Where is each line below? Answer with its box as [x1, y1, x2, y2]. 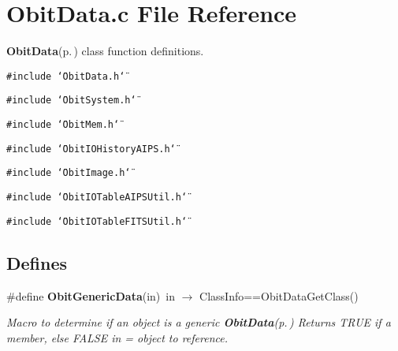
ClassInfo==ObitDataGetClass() [199, 287, 359, 304]
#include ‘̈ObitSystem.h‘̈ [6, 95, 136, 106]
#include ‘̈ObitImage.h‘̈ [6, 167, 131, 179]
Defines [6, 250, 68, 274]
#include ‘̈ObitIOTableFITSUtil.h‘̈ [6, 215, 188, 227]
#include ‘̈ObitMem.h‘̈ [6, 119, 120, 131]
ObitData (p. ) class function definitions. [6, 43, 204, 59]
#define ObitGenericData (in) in [6, 287, 175, 304]
